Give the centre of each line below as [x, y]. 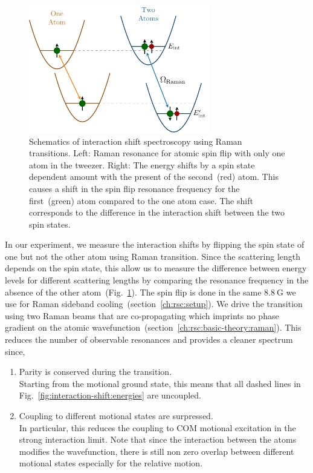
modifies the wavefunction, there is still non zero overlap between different [156, 451]
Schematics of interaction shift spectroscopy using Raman [136, 141]
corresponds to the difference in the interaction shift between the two [157, 212]
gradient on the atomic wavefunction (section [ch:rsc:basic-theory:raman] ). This [153, 327]
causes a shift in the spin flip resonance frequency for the [134, 188]
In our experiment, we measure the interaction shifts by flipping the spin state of [155, 244]
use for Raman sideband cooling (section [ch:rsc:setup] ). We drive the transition [154, 304]
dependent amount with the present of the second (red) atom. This [154, 177]
